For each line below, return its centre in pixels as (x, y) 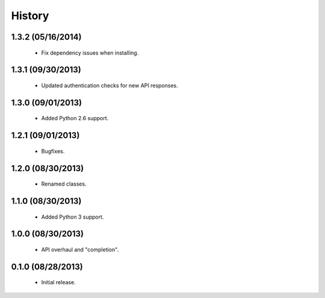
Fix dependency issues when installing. (90, 53)
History (30, 16)
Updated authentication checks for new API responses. (110, 85)
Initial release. (58, 282)
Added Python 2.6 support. (75, 118)
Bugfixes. (53, 151)
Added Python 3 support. (73, 217)
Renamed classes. (64, 184)
